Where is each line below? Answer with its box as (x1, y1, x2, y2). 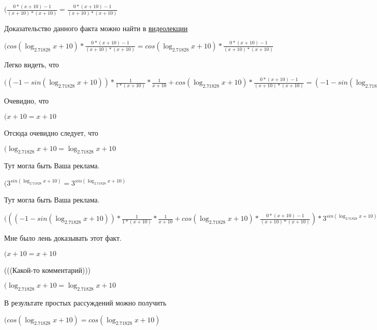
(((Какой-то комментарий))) (4, 264, 91, 275)
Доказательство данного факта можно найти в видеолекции (4, 22, 188, 33)
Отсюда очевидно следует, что (4, 128, 98, 138)
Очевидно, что (4, 95, 49, 106)
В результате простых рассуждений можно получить (4, 297, 167, 308)
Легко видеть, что (4, 59, 59, 70)
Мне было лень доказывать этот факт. (4, 233, 122, 243)
